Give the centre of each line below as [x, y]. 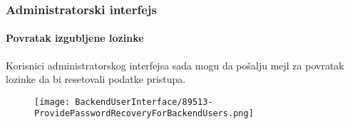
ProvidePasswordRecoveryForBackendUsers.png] [144, 114]
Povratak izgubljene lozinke [75, 38]
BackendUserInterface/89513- [144, 102]
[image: [52, 102]
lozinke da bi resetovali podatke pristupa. [96, 79]
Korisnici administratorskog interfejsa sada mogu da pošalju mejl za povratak [175, 65]
